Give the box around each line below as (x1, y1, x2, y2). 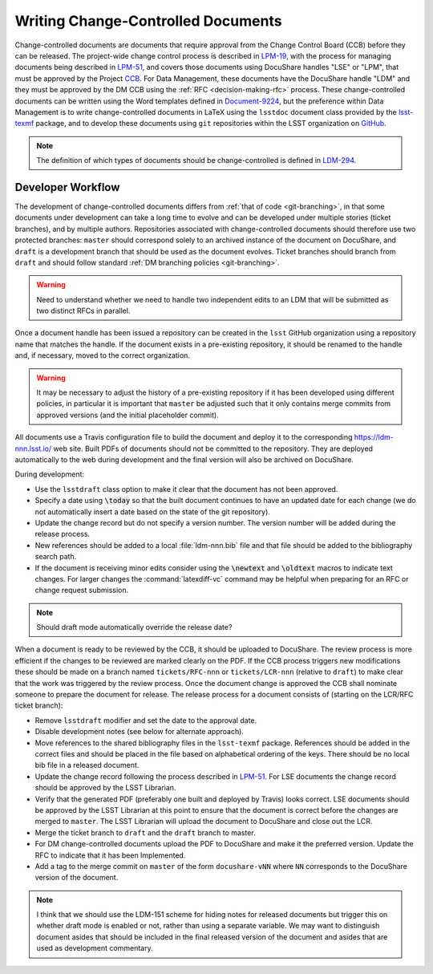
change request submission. (34, 586, 128, 595)
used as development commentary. (36, 944, 153, 953)
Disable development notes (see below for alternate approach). (34, 727, 245, 737)
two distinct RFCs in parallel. (36, 306, 131, 316)
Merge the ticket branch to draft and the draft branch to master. (34, 827, 256, 838)
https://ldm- (354, 432, 395, 442)
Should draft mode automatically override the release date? (36, 623, 233, 632)
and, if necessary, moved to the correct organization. (14, 351, 190, 360)
